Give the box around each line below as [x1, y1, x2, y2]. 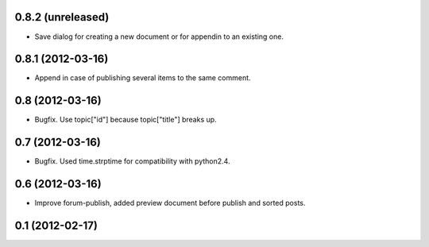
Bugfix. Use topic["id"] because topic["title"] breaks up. [34, 115, 218, 125]
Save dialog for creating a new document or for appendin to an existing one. [34, 32, 284, 41]
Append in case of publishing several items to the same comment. [34, 73, 251, 83]
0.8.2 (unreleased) [14, 10, 110, 24]
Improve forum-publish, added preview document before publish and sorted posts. [34, 199, 306, 208]
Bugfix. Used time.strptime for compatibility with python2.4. [34, 156, 230, 166]
